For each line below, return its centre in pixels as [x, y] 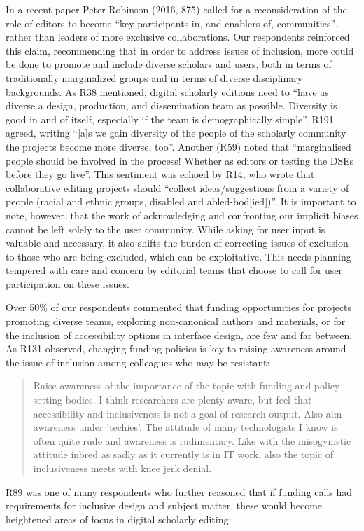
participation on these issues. [68, 283]
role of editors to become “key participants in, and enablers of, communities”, [172, 23]
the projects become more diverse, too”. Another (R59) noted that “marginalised [178, 146]
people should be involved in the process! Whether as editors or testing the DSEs [180, 160]
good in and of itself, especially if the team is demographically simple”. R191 [170, 119]
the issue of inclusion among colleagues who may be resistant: [138, 362]
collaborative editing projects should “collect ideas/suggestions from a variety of [177, 187]
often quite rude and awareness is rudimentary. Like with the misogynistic [192, 440]
